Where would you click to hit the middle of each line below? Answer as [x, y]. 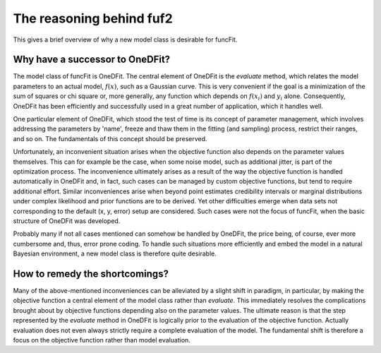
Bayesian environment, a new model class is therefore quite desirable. [115, 253]
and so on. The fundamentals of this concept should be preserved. [110, 138]
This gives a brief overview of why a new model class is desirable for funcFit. [125, 40]
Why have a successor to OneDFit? [92, 60]
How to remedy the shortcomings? [91, 274]
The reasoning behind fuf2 [93, 18]
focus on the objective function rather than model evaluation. [102, 340]
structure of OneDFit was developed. [67, 221]
